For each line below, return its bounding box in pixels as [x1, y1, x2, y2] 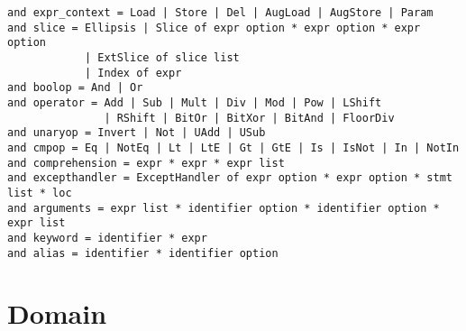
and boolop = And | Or [7, 81, 143, 95]
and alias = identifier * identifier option [7, 246, 279, 260]
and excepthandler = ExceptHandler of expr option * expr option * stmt [7, 171, 452, 185]
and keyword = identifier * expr [7, 231, 207, 244]
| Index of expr [84, 66, 182, 79]
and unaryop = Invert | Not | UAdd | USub [7, 126, 266, 140]
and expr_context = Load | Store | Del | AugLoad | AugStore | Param [7, 6, 434, 19]
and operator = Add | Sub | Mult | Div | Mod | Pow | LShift [7, 96, 382, 109]
